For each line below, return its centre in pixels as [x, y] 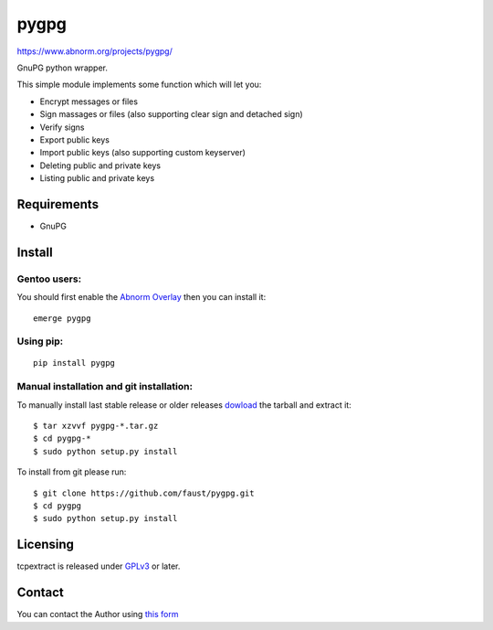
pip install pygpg [74, 363]
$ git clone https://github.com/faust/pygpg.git [144, 493]
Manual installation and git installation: [105, 387]
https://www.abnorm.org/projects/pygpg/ [94, 51]
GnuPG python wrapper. [63, 68]
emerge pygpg [62, 318]
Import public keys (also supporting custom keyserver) [143, 153]
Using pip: [40, 341]
